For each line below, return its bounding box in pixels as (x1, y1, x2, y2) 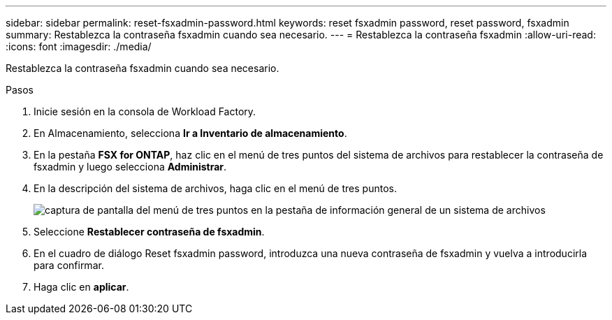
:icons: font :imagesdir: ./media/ (6, 41, 152, 52)
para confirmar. (34, 259, 104, 271)
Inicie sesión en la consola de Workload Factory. (34, 106, 256, 117)
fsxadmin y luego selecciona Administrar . (34, 161, 227, 173)
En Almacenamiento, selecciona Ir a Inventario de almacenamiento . (34, 127, 347, 139)
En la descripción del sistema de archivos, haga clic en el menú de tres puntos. (34, 182, 397, 194)
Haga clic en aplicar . (34, 281, 129, 293)
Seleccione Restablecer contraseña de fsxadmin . (34, 226, 265, 238)
